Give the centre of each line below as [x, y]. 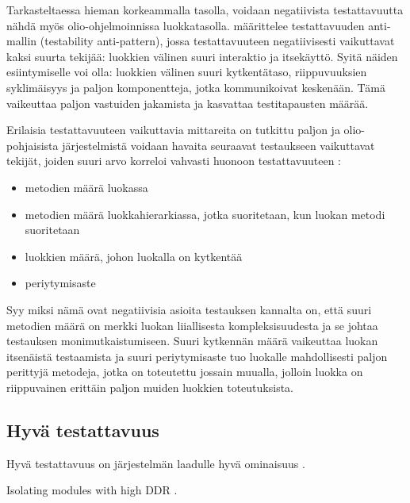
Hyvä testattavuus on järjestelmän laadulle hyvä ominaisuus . [156, 463]
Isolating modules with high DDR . [92, 490]
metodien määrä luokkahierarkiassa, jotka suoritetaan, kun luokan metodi [205, 214]
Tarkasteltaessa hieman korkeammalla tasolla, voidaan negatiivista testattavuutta [205, 10]
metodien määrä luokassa [86, 187]
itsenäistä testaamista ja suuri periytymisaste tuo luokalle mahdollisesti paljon [197, 356]
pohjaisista [33, 145]
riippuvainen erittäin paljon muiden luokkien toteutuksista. [150, 387]
